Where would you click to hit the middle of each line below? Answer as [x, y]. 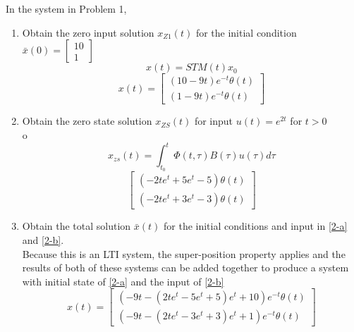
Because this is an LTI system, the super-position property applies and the [184, 253]
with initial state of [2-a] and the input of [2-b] [123, 281]
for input [214, 121]
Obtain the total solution [77, 226]
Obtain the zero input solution [88, 32]
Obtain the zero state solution [87, 121]
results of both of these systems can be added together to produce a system [185, 268]
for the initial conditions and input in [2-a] [256, 226]
